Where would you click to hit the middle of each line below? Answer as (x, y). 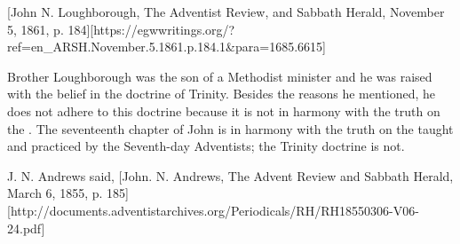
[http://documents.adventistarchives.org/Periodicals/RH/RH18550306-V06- (213, 210)
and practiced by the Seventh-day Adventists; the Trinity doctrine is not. (206, 146)
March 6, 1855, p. (55, 193)
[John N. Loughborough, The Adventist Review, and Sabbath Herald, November (226, 12)
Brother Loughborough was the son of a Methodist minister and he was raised (220, 76)
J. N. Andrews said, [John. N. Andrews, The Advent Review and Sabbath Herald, (230, 175)
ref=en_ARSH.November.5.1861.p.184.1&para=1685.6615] (167, 47)
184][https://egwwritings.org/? (151, 29)
